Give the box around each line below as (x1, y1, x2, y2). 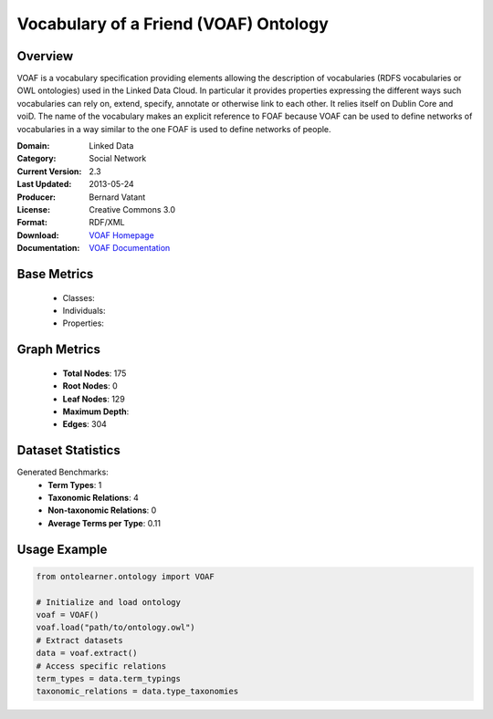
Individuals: (62, 305, 106, 316)
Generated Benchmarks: (16, 466, 109, 478)
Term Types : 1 (47, 479, 102, 490)
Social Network (89, 153, 147, 164)
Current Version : (16, 165, 82, 177)
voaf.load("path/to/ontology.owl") (36, 622, 195, 633)
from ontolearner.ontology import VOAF (36, 571, 215, 581)
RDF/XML (89, 217, 125, 228)
